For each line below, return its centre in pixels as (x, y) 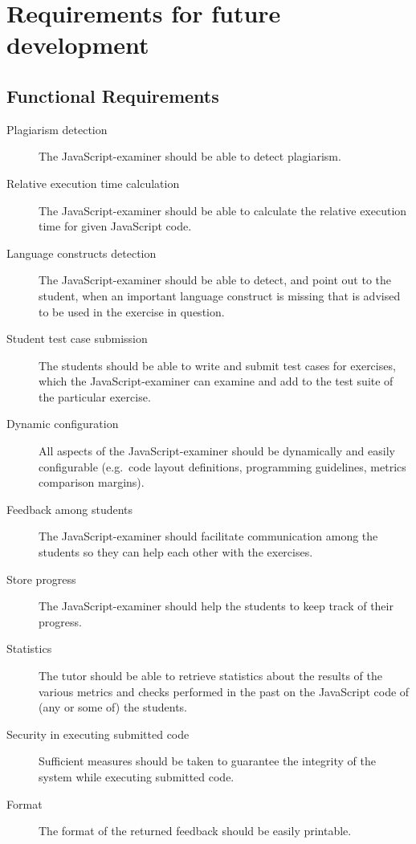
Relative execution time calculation (93, 183)
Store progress (41, 579)
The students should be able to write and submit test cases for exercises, (217, 365)
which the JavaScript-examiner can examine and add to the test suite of (216, 381)
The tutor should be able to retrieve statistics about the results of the (210, 676)
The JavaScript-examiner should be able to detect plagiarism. (190, 156)
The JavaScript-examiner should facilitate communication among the (208, 536)
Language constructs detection (82, 253)
